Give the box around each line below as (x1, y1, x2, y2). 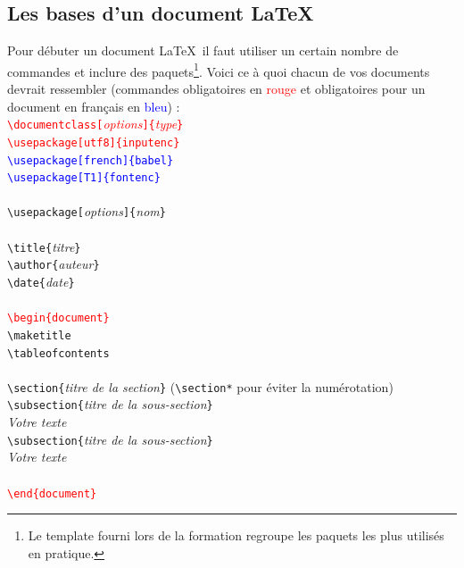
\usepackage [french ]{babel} (7, 154, 174, 167)
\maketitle (7, 329, 71, 342)
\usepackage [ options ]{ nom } (7, 202, 166, 221)
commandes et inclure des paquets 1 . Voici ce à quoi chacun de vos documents (7, 59, 430, 80)
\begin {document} (7, 312, 110, 325)
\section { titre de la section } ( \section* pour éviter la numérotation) (7, 377, 394, 396)
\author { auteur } (7, 255, 100, 273)
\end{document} (7, 487, 97, 500)
